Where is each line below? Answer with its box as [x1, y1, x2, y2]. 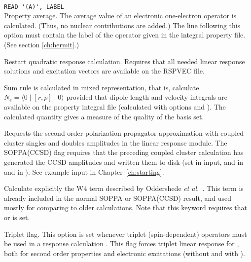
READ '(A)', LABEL [4, 3, 64, 10]
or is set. [4, 212, 30, 222]
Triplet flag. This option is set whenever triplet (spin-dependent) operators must [4, 228, 247, 239]
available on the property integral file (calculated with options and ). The [4, 102, 226, 112]
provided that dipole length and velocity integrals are [66, 92, 227, 102]
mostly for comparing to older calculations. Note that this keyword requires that [4, 202, 247, 213]
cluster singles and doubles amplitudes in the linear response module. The [4, 137, 227, 148]
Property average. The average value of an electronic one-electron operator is [4, 10, 237, 21]
